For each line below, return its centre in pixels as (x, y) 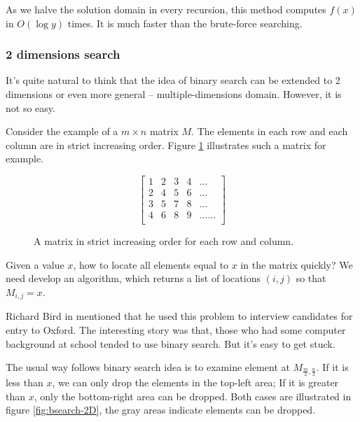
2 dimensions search (63, 54)
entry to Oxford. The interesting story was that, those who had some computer (176, 329)
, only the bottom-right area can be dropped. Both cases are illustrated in (193, 396)
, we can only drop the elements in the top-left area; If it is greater (195, 382)
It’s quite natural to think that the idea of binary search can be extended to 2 (173, 80)
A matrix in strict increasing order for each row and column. (164, 241)
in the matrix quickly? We (297, 264)
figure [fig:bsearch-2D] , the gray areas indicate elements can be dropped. (161, 410)
